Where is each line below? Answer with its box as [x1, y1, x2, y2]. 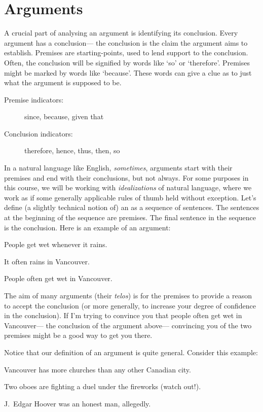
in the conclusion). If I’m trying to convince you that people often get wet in [4, 310, 242, 321]
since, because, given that [24, 111, 104, 122]
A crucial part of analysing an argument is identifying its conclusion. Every [4, 27, 238, 38]
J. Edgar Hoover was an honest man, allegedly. [4, 398, 151, 408]
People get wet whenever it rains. [4, 239, 107, 250]
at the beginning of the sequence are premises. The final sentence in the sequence [4, 212, 256, 223]
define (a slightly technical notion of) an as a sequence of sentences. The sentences [4, 202, 259, 213]
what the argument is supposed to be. [4, 77, 122, 88]
